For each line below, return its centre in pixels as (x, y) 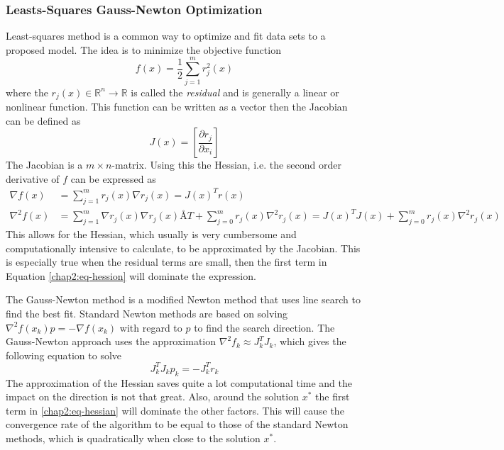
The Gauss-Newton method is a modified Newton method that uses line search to (183, 299)
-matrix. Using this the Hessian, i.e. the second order (226, 165)
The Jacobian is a (44, 165)
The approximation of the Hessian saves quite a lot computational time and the (179, 382)
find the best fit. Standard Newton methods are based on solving (147, 313)
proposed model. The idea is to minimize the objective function (143, 49)
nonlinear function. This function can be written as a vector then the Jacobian (177, 106)
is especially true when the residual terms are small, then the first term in (166, 262)
